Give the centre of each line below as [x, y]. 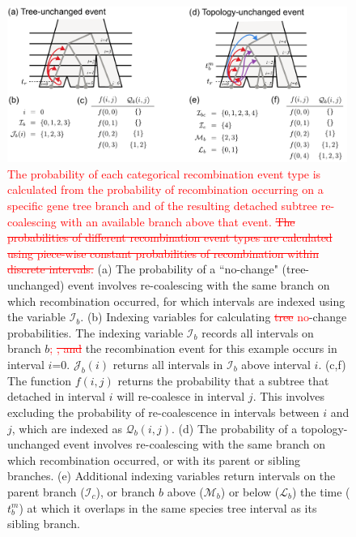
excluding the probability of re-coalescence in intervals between [163, 412]
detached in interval [56, 396]
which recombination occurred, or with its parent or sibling [154, 460]
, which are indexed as [67, 428]
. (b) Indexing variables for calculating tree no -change [214, 317]
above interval [276, 364]
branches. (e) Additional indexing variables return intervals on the [172, 476]
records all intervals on [258, 332]
